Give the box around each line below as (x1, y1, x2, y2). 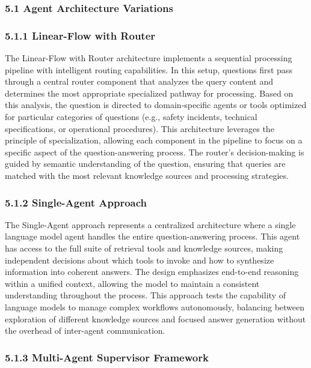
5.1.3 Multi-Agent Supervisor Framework (5, 349, 209, 364)
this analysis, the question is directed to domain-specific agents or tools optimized (5, 98, 307, 111)
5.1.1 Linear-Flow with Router (5, 28, 156, 43)
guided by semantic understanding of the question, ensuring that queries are (5, 157, 286, 170)
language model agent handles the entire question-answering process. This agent (5, 230, 300, 243)
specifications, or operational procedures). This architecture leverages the (5, 122, 274, 134)
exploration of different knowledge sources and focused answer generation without (5, 312, 306, 325)
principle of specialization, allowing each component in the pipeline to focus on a (5, 134, 303, 146)
